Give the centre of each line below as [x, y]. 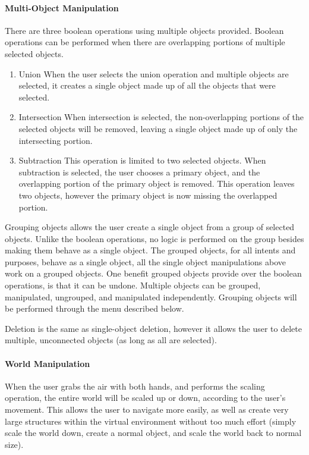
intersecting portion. [56, 140]
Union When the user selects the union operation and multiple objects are [154, 73]
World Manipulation [48, 363]
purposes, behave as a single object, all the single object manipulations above [146, 261]
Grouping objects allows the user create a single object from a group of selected [150, 227]
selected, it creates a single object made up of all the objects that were [147, 85]
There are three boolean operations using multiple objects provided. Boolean [144, 30]
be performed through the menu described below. [94, 308]
